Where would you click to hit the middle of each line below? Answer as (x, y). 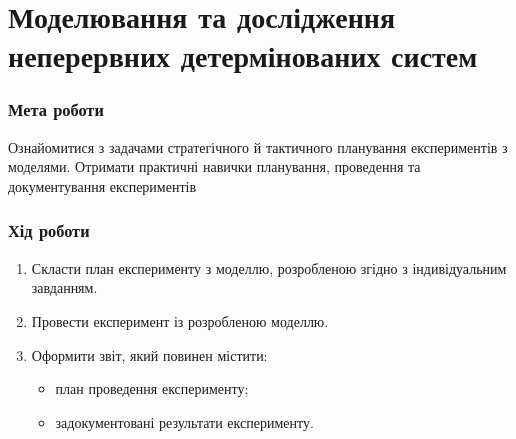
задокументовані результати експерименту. (184, 421)
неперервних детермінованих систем (243, 55)
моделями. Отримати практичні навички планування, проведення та (214, 166)
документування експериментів (102, 185)
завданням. (64, 287)
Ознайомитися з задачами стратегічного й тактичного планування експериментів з (258, 146)
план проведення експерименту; (152, 388)
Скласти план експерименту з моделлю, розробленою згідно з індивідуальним (269, 267)
